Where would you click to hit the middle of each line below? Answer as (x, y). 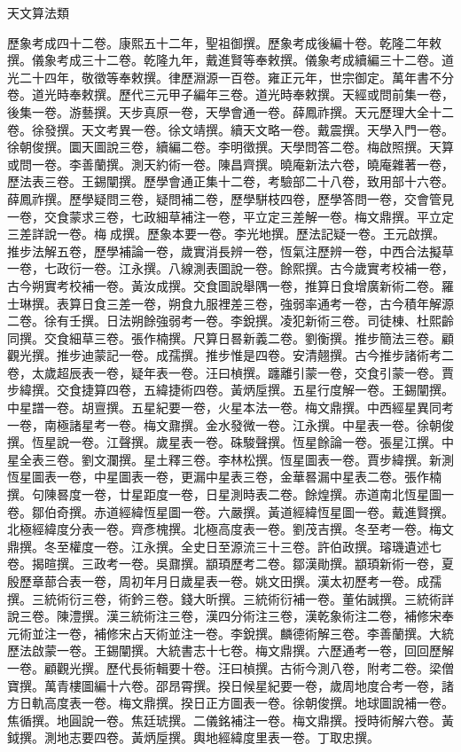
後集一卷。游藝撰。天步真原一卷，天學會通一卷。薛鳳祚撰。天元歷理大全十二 (230, 111)
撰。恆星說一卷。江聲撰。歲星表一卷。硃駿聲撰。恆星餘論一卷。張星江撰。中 (230, 442)
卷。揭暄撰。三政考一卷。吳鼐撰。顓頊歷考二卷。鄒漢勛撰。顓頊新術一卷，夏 (230, 564)
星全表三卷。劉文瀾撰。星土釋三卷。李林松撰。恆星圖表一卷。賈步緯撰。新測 (230, 459)
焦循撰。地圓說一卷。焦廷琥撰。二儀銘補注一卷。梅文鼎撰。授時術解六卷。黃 (230, 720)
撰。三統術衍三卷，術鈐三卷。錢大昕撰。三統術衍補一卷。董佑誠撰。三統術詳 (230, 598)
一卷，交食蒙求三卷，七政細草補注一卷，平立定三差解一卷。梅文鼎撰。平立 (224, 216)
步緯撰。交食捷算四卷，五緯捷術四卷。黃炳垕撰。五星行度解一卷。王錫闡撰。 (230, 390)
